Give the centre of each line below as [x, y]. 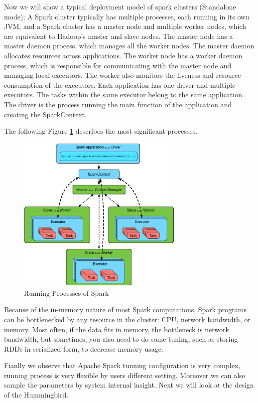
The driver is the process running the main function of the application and [118, 104]
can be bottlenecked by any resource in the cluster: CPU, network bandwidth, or [127, 319]
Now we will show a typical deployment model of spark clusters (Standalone [120, 6]
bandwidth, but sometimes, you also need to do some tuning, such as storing [121, 339]
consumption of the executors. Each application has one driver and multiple [120, 85]
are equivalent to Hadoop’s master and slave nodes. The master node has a [119, 36]
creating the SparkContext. [46, 114]
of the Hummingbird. [36, 395]
